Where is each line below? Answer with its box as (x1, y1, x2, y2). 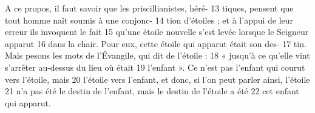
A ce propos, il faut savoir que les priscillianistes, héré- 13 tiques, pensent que (5, 2, 294, 14)
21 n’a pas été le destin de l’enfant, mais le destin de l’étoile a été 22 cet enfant (5, 85, 299, 97)
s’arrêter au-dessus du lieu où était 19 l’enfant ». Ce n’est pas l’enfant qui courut (5, 60, 305, 73)
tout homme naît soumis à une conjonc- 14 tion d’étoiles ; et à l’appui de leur (5, 13, 294, 26)
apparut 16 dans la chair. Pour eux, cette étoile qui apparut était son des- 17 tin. (5, 37, 307, 50)
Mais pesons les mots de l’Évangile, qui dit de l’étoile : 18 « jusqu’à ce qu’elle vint (5, 49, 310, 62)
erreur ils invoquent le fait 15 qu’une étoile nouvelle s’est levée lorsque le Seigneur (5, 25, 309, 38)
